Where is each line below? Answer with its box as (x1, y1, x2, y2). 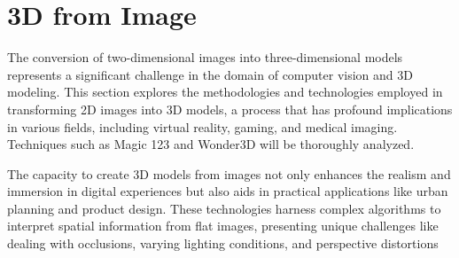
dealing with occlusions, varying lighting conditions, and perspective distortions (7, 234, 439, 253)
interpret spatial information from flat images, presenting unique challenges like (7, 216, 439, 235)
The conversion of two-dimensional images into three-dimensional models (7, 48, 403, 66)
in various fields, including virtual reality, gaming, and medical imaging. (7, 117, 398, 136)
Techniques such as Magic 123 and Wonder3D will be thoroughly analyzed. (7, 135, 415, 153)
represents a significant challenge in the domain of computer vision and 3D (7, 65, 413, 83)
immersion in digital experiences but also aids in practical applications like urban (7, 182, 448, 200)
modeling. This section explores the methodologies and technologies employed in (7, 82, 443, 101)
